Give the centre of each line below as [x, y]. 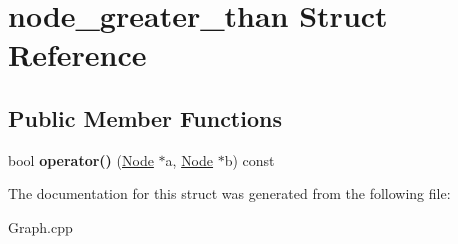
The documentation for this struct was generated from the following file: [229, 193]
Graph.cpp [40, 226]
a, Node [189, 159]
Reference [77, 54]
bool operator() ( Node [81, 159]
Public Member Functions [145, 117]
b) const [249, 159]
